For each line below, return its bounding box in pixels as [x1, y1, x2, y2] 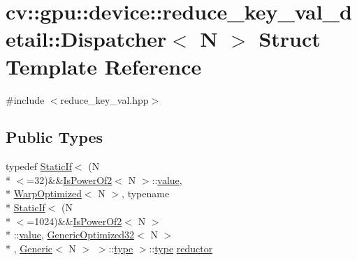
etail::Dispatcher [6, 24, 167, 53]
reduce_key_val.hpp [60, 92, 149, 107]
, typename [122, 186, 170, 201]
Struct [258, 24, 321, 53]
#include [6, 92, 45, 107]
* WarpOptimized [6, 186, 82, 201]
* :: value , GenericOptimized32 [6, 227, 135, 242]
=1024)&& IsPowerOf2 [27, 213, 122, 228]
